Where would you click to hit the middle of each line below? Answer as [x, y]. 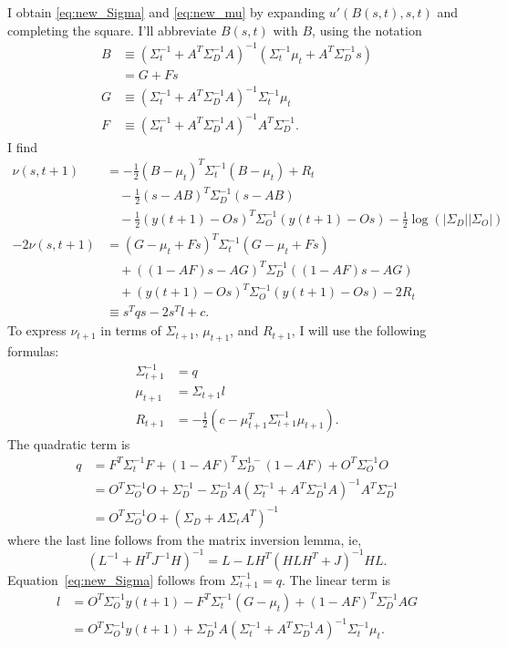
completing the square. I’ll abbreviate [112, 30]
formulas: [33, 351]
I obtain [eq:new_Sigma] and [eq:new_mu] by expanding [166, 12]
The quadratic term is [69, 443]
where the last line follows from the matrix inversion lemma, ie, [185, 539]
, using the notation [367, 30]
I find [23, 146]
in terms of [131, 330]
